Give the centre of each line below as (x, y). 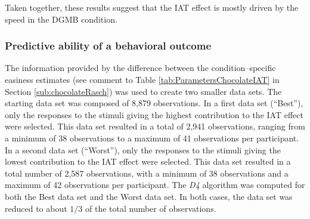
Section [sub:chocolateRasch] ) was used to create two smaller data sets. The (143, 91)
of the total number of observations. (151, 208)
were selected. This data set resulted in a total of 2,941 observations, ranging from (155, 126)
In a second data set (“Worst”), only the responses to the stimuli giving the (143, 149)
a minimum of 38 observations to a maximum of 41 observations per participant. (152, 138)
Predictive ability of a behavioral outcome (108, 46)
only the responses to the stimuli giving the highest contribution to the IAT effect (154, 114)
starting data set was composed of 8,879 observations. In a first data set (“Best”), (154, 103)
